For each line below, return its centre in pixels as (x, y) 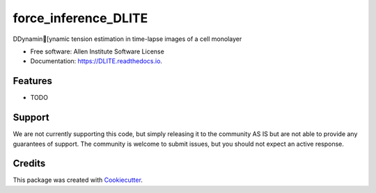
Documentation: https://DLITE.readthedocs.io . (96, 61)
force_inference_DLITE (80, 18)
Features (32, 81)
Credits (29, 163)
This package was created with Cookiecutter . (78, 180)
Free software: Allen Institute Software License (97, 51)
